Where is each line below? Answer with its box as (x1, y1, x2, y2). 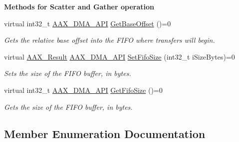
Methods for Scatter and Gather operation (4, 1, 154, 11)
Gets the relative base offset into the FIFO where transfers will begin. (4, 35, 215, 45)
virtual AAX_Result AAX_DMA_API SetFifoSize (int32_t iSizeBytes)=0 (4, 51, 235, 62)
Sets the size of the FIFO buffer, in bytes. (4, 68, 131, 78)
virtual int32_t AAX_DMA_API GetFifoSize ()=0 (4, 84, 163, 95)
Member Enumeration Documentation (4, 126, 206, 141)
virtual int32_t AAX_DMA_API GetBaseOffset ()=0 (4, 18, 171, 28)
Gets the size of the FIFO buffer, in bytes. (4, 101, 133, 112)
